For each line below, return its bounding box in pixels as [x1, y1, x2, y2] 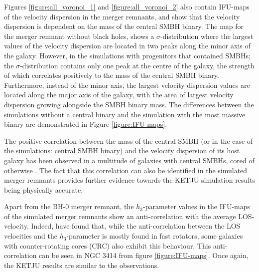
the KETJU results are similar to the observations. [4, 260, 159, 270]
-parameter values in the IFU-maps [142, 201, 251, 212]
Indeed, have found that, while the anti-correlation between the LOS [31, 221, 241, 231]
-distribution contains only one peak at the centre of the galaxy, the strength [20, 60, 255, 70]
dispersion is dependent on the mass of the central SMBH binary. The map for [4, 21, 244, 31]
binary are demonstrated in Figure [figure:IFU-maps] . [4, 119, 167, 129]
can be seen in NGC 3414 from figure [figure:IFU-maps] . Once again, [39, 250, 249, 261]
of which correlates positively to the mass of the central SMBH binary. [4, 70, 219, 80]
